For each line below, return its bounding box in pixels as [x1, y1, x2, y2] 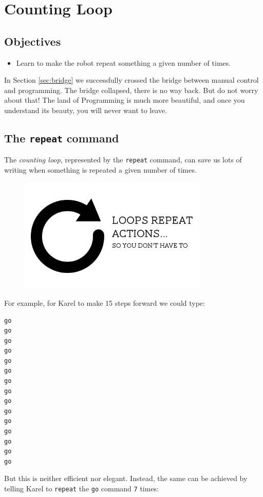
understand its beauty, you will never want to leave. [4, 104, 167, 115]
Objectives [4, 33, 61, 49]
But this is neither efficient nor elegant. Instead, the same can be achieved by [4, 473, 248, 484]
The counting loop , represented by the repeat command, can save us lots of [4, 154, 242, 165]
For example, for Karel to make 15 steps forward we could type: [4, 297, 205, 308]
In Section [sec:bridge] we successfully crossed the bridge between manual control [4, 75, 259, 85]
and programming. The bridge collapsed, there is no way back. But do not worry [4, 84, 258, 95]
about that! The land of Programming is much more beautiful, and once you [4, 95, 245, 105]
